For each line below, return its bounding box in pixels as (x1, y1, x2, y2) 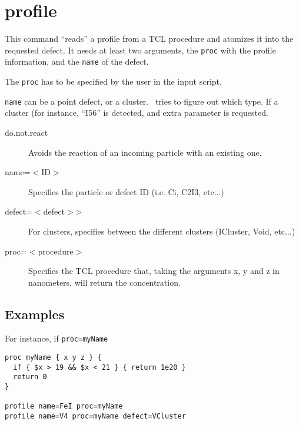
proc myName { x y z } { (5, 353, 102, 362)
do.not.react (5, 126, 48, 138)
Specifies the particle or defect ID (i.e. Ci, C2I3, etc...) (28, 185, 224, 198)
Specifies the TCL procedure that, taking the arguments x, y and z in (28, 265, 280, 277)
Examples (5, 304, 65, 323)
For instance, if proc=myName (5, 332, 108, 344)
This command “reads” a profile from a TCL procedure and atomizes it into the (5, 32, 294, 45)
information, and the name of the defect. (5, 55, 149, 68)
